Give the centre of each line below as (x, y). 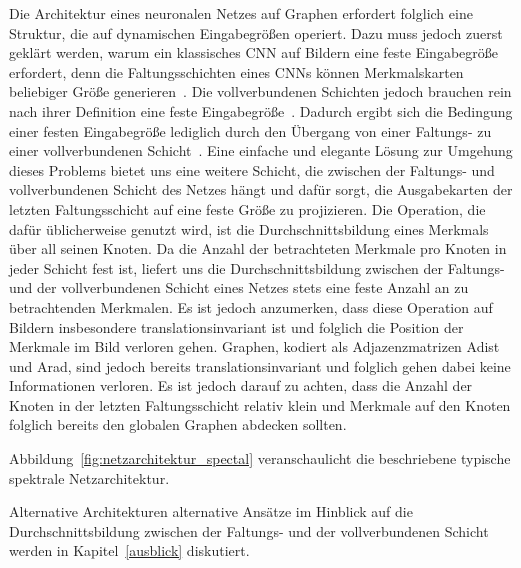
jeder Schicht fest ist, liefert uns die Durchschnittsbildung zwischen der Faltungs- (257, 267)
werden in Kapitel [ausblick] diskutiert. (129, 550)
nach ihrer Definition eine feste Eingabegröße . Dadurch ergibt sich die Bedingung (261, 110)
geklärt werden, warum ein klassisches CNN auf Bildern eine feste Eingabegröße (253, 52)
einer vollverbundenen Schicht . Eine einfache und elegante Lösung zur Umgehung (261, 150)
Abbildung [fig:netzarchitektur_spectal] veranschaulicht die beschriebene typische (260, 458)
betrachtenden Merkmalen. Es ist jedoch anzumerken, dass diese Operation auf (251, 306)
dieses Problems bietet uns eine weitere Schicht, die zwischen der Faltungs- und (252, 169)
